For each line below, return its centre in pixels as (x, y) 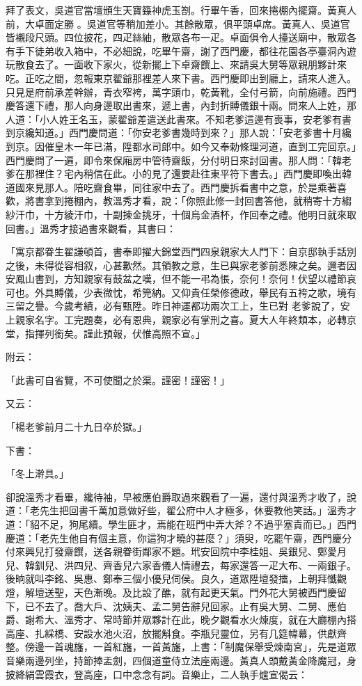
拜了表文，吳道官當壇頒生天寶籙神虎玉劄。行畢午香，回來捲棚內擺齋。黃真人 (181, 10)
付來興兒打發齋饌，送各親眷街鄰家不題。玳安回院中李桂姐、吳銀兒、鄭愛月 (176, 551)
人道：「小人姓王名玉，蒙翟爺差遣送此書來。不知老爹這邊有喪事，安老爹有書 (179, 119)
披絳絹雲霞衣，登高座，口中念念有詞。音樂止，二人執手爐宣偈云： (157, 674)
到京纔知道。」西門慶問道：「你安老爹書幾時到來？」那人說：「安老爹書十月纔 (179, 133)
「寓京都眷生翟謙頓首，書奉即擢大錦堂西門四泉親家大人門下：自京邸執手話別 (181, 252)
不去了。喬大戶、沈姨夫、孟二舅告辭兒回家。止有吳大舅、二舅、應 (186, 606)
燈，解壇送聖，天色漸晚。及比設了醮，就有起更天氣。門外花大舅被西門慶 (171, 592)
